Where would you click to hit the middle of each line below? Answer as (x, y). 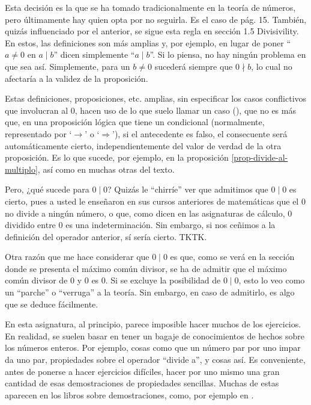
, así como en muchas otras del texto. (106, 169)
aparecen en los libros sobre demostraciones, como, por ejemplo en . (129, 394)
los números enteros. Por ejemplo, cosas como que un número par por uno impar (153, 348)
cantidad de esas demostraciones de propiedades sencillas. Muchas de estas (142, 383)
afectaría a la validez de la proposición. (77, 78)
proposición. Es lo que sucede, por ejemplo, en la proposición (117, 157)
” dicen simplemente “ (94, 54)
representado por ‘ (38, 133)
